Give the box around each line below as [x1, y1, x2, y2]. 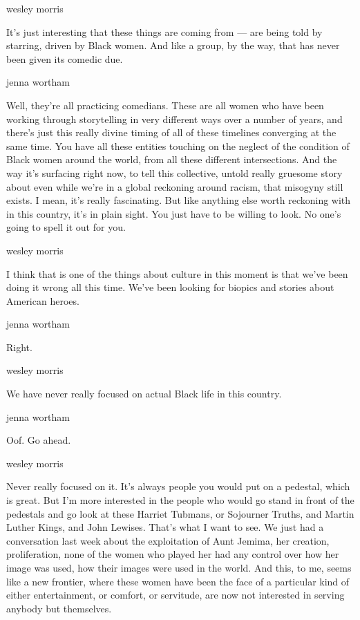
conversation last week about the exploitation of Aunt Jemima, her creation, [6, 533, 330, 547]
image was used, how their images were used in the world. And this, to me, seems [6, 561, 352, 574]
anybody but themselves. [6, 601, 112, 615]
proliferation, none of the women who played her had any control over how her [6, 547, 339, 561]
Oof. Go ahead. [6, 433, 71, 447]
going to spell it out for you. [6, 220, 126, 234]
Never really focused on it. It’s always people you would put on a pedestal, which [6, 479, 350, 494]
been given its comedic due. [6, 51, 123, 66]
